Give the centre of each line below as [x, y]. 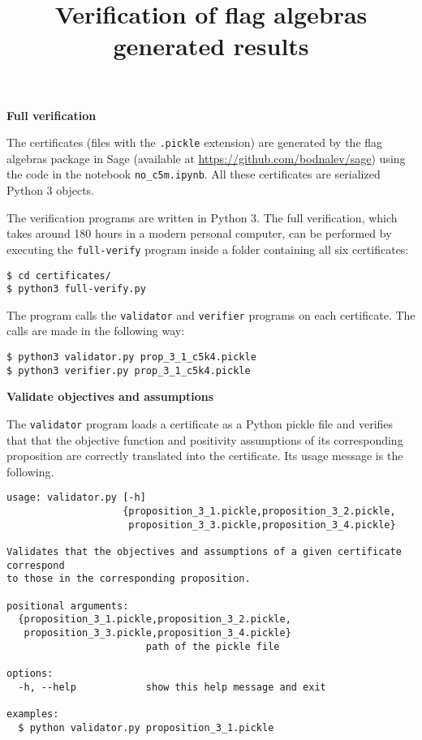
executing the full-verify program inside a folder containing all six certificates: [208, 249]
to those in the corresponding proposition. [129, 579]
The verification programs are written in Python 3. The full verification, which [202, 217]
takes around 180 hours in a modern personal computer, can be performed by [199, 233]
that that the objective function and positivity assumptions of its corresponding [205, 439]
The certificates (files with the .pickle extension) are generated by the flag [195, 142]
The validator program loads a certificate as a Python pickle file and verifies [200, 423]
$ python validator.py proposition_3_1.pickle [146, 727]
